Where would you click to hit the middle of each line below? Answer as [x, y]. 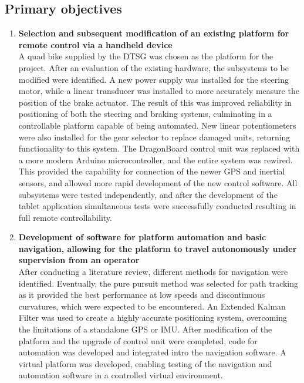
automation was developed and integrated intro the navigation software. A [152, 352]
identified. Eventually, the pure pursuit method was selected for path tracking [158, 283]
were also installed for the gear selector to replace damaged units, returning [154, 137]
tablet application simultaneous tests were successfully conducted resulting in [157, 206]
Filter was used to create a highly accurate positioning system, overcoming [153, 318]
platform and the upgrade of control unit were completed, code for [138, 340]
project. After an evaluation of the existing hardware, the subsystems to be [154, 67]
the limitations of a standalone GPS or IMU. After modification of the [145, 329]
